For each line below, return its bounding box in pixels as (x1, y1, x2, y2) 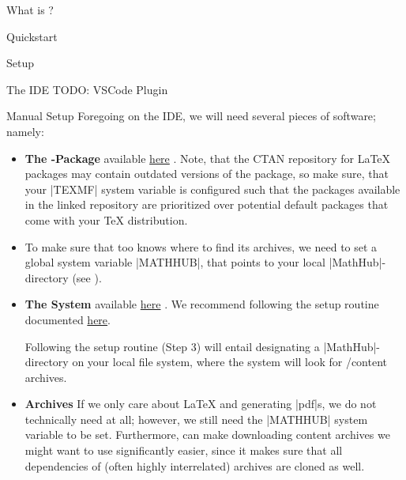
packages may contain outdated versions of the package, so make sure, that (24, 165, 389, 182)
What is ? (6, 2, 54, 17)
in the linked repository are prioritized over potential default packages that (24, 196, 389, 213)
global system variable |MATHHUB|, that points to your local (24, 254, 325, 270)
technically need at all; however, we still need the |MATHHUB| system (24, 410, 368, 427)
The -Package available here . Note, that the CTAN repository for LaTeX (24, 149, 391, 166)
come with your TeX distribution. (24, 211, 188, 228)
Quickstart (6, 28, 58, 44)
